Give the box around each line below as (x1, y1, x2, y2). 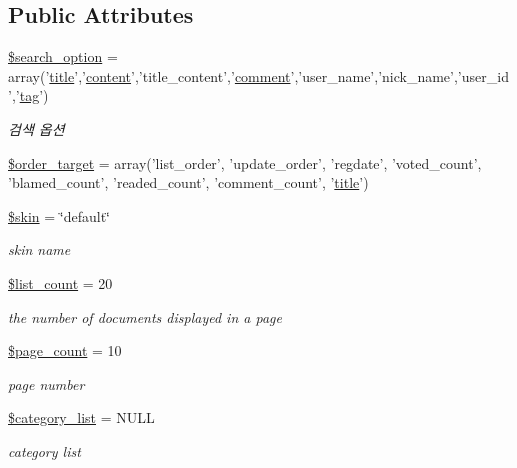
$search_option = (8, 46, 118, 67)
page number (8, 373, 85, 394)
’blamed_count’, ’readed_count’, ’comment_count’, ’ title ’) (8, 172, 369, 193)
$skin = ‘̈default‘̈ (8, 205, 110, 226)
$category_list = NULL (8, 407, 155, 428)
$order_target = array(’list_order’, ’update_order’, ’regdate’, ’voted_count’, (8, 152, 482, 173)
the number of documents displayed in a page (8, 306, 282, 327)
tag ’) (19, 85, 49, 106)
